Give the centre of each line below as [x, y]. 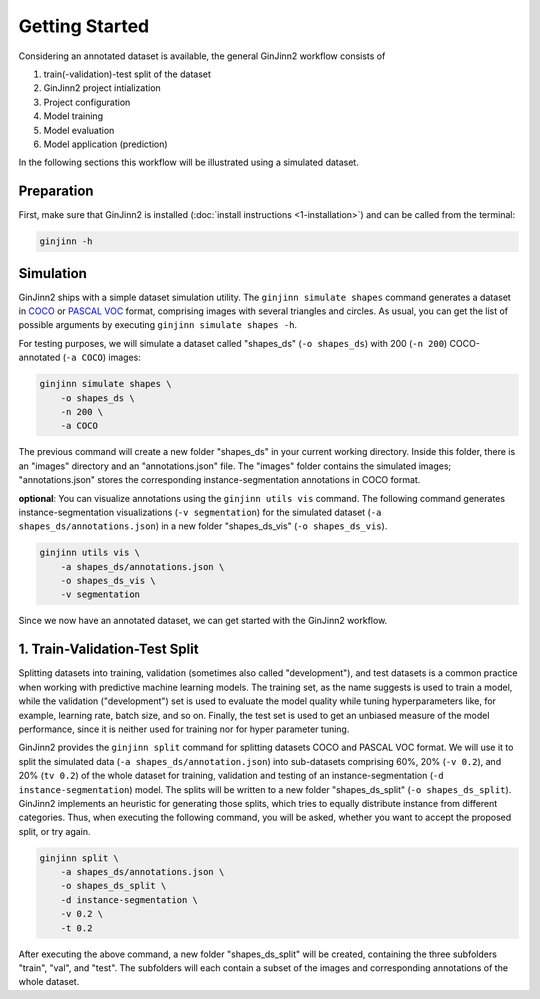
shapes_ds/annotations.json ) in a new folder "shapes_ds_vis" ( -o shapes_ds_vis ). [203, 526]
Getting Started [84, 26]
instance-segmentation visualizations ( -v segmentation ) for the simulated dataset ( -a [200, 512]
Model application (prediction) [106, 144]
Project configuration [87, 102]
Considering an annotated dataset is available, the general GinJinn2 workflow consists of [202, 56]
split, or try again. [54, 831]
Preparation [56, 191]
